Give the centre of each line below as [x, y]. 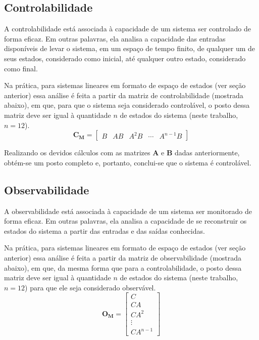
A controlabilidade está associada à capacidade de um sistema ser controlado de [127, 29]
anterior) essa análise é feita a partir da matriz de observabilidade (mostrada [123, 257]
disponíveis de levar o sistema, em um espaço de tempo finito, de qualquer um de [130, 48]
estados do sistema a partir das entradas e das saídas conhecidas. [105, 230]
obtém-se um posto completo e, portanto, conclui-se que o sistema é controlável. [128, 162]
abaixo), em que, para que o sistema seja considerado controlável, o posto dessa [127, 105]
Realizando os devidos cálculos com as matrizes [77, 153]
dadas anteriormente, [207, 153]
